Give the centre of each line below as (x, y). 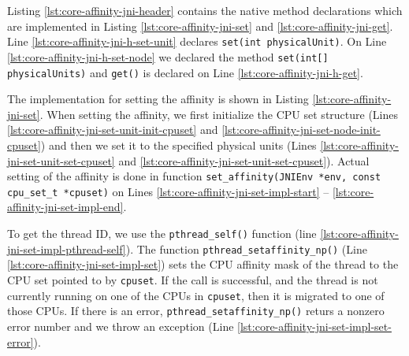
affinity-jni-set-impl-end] (65, 207)
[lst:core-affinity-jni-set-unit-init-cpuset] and (113, 130)
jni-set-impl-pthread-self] (67, 248)
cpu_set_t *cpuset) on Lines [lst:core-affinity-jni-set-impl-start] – (168, 191)
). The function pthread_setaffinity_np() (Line (246, 248)
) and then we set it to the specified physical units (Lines (178, 145)
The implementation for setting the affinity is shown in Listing (158, 99)
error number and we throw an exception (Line (121, 326)
